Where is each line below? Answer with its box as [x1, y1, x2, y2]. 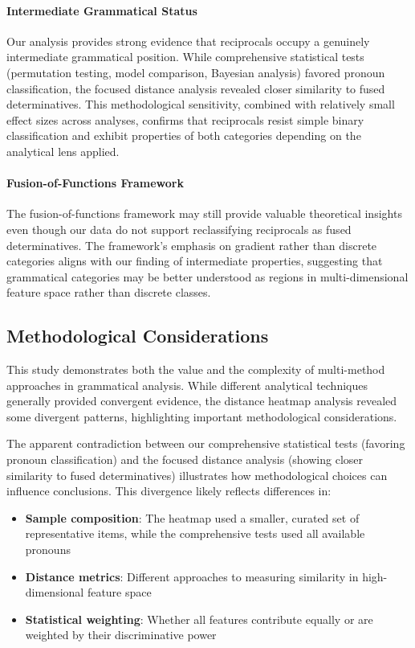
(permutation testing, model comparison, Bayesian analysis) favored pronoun [6, 64, 385, 80]
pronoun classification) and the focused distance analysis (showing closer [6, 451, 364, 468]
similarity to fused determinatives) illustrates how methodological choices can [6, 466, 388, 483]
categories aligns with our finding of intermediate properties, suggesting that [6, 252, 383, 269]
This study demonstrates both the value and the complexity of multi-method [6, 361, 385, 378]
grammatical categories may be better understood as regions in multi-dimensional [6, 268, 409, 285]
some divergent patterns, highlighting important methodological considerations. [6, 408, 397, 424]
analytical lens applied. [6, 142, 120, 159]
